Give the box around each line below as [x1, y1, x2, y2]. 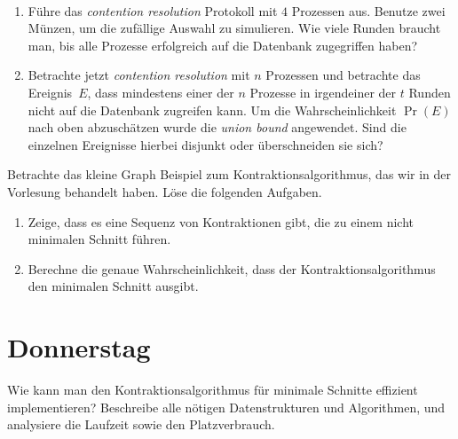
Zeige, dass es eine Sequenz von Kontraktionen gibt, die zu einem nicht [28, 212, 415, 231]
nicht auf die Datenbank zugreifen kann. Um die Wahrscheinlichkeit [28, 100, 397, 119]
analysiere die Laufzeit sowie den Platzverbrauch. [7, 415, 275, 434]
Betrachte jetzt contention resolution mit [28, 66, 250, 84]
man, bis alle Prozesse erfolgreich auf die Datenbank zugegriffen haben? [28, 35, 418, 54]
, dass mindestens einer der [87, 82, 234, 101]
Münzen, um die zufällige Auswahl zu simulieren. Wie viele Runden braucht [28, 19, 441, 37]
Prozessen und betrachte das [265, 66, 421, 84]
